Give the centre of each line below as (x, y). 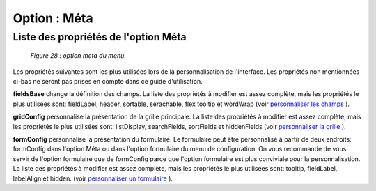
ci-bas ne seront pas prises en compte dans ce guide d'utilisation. (108, 81)
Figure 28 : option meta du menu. (78, 56)
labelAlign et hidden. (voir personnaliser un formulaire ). (93, 178)
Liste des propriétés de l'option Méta (100, 37)
